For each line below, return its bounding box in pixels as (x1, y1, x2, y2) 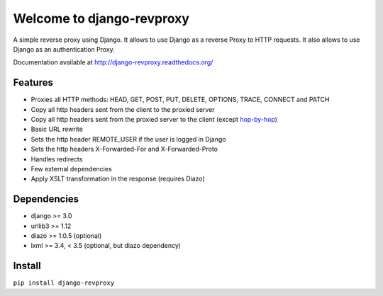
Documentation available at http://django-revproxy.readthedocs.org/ (13, 58, 213, 67)
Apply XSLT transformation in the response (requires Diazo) (30, 174, 205, 183)
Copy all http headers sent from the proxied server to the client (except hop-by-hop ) (30, 115, 278, 124)
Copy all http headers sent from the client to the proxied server (30, 105, 216, 113)
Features (13, 76, 53, 89)
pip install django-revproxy (13, 279, 115, 287)
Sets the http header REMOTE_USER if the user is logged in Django (30, 135, 226, 143)
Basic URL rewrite (30, 125, 83, 134)
